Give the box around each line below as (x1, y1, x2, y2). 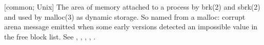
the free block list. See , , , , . (4, 31, 96, 41)
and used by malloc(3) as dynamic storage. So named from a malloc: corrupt (4, 11, 246, 22)
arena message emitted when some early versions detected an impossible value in (4, 21, 258, 32)
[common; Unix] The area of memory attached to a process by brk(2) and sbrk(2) (4, 2, 260, 12)
